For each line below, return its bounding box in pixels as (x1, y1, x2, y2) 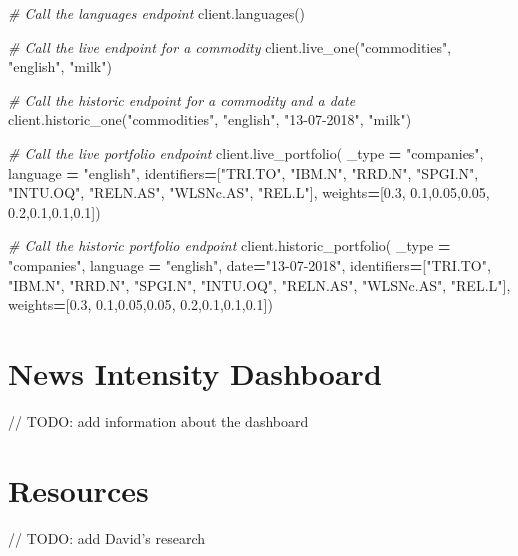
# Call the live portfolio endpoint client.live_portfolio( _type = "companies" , (8, 142, 484, 163)
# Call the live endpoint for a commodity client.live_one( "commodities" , (8, 36, 452, 57)
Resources (8, 469, 149, 510)
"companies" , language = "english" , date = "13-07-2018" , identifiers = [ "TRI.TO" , (8, 254, 491, 275)
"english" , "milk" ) (8, 56, 112, 77)
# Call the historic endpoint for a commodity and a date (8, 89, 356, 110)
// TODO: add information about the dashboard (8, 410, 309, 431)
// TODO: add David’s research (8, 527, 206, 548)
